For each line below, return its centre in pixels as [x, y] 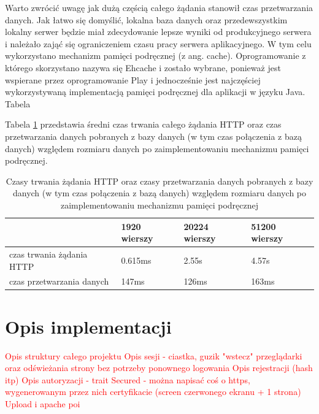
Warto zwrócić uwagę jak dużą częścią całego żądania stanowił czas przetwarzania [159, 7]
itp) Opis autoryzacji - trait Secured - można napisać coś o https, [128, 379]
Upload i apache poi [43, 403]
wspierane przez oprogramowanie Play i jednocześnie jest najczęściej [133, 79]
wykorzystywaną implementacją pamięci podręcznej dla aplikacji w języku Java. [155, 92]
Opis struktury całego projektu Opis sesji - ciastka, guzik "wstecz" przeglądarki [154, 355]
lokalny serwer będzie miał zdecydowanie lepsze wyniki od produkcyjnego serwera [158, 32]
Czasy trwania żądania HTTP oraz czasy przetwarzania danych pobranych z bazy [159, 181]
